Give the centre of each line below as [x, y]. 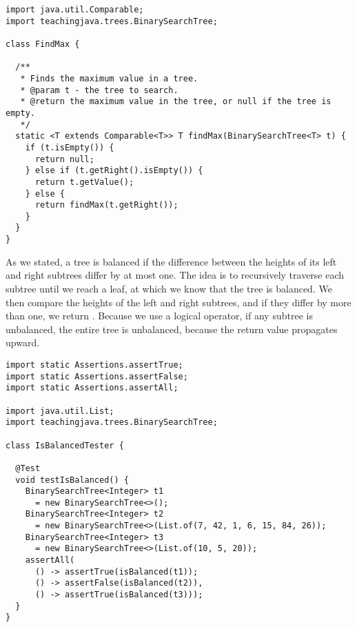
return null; [64, 159]
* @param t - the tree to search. [99, 90]
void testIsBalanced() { [72, 480]
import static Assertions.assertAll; [92, 388]
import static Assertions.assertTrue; [94, 365]
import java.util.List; [60, 411]
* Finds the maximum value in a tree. [109, 78]
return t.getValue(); [84, 182]
